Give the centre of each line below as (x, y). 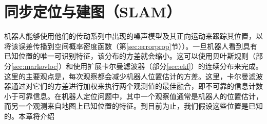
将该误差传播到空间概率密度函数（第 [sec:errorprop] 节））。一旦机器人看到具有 (131, 46)
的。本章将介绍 (29, 116)
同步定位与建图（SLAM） (93, 11)
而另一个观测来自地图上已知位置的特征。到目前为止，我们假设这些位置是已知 (133, 106)
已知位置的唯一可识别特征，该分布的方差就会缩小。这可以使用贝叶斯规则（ (130, 56)
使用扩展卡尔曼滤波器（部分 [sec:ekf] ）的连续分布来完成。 (168, 66)
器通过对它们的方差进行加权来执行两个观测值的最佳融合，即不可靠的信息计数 (133, 86)
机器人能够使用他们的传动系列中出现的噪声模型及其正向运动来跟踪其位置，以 (133, 36)
